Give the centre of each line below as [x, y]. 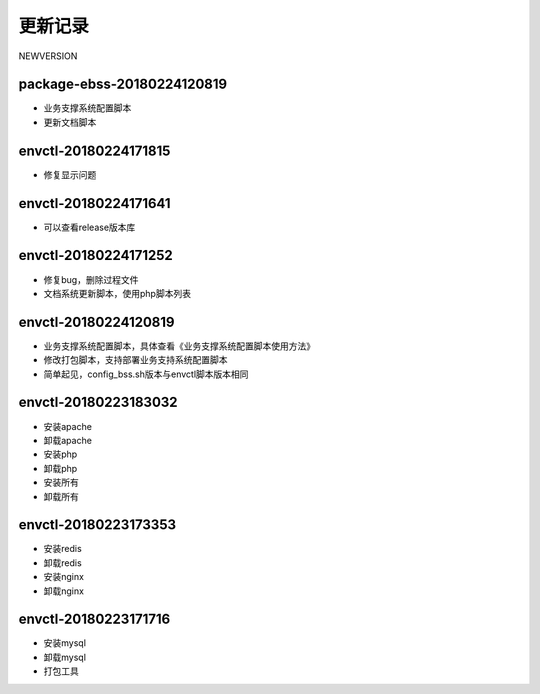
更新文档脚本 [70, 122]
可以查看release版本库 [89, 227]
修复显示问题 [70, 174]
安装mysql [65, 643]
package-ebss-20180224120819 [123, 84]
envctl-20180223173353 [97, 525]
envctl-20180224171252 [96, 255]
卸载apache [67, 440]
